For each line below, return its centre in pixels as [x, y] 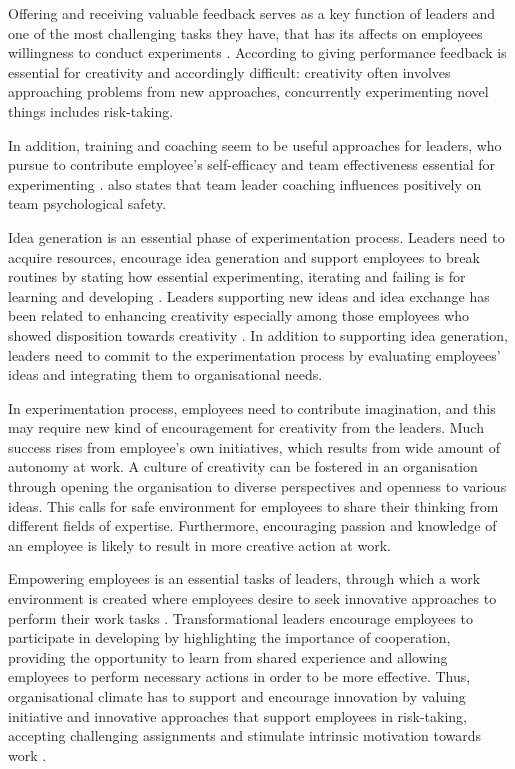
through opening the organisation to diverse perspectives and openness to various [257, 486]
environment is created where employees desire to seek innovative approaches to [252, 598]
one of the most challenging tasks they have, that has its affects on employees [245, 32]
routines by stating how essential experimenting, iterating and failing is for [237, 276]
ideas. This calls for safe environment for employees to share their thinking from [253, 505]
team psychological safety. [87, 203]
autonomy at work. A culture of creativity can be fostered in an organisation [243, 466]
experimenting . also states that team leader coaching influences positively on [245, 183]
